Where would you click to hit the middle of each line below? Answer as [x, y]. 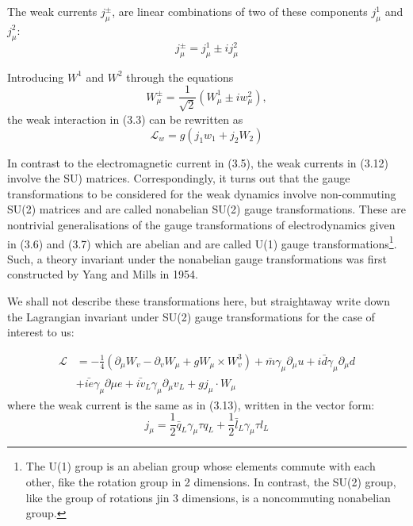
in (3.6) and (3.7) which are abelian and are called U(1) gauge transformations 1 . [202, 242]
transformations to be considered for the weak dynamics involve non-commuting [202, 193]
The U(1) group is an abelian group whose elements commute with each [201, 466]
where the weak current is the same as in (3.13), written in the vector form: [191, 404]
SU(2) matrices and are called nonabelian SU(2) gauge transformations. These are [206, 209]
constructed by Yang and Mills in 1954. [103, 274]
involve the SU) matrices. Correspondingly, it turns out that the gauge [179, 178]
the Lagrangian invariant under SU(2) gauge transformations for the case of [191, 316]
